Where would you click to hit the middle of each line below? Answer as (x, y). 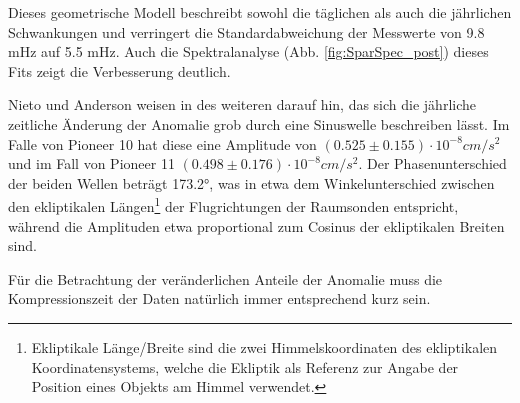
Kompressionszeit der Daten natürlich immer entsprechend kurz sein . (219, 298)
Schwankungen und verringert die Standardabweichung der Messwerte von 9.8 (246, 31)
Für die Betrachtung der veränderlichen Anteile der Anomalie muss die (225, 278)
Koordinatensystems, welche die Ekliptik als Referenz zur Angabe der (245, 366)
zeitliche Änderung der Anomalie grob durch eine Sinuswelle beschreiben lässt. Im (259, 123)
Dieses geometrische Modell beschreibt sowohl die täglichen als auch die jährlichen (260, 12)
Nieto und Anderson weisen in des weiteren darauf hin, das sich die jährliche (242, 104)
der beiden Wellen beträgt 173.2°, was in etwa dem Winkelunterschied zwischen (251, 182)
